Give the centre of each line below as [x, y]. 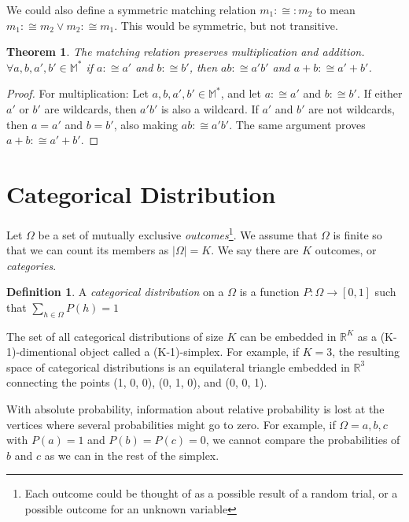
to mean [335, 9]
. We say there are [255, 250]
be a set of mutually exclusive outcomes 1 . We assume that [178, 233]
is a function [269, 292]
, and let [241, 93]
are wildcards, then [90, 108]
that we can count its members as [88, 250]
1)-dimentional [42, 352]
